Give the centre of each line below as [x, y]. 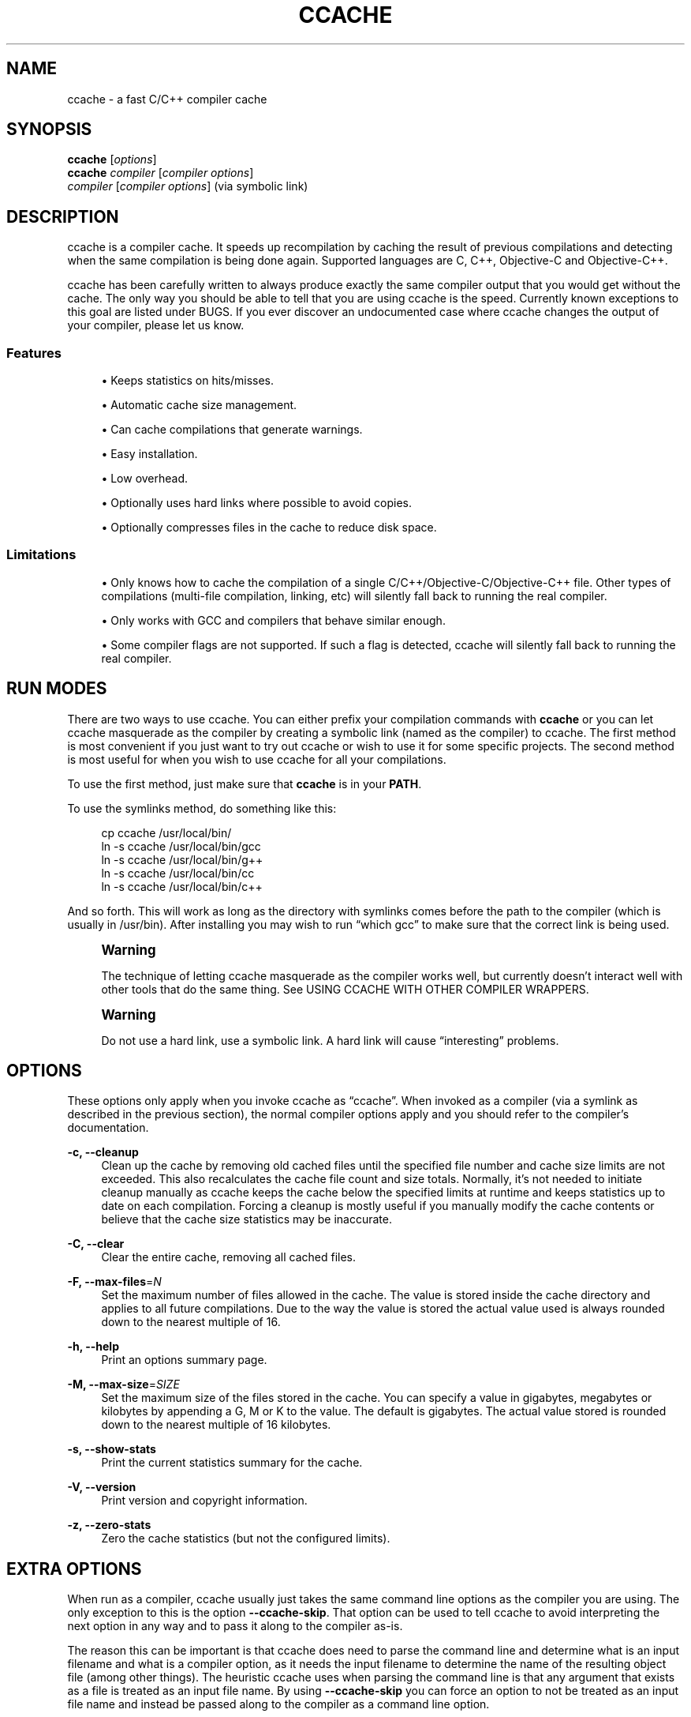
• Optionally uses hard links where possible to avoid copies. [257, 503]
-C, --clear [96, 1244]
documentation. [108, 1128]
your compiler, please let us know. [156, 325]
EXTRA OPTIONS [74, 1569]
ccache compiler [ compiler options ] [161, 173]
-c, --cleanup [103, 1152]
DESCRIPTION [63, 216]
